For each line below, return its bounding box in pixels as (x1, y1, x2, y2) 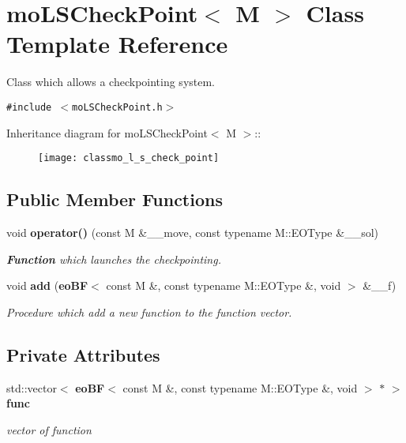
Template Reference (6, 28, 228, 60)
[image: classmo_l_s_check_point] (38, 152, 220, 164)
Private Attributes (6, 342, 160, 366)
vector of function (6, 421, 92, 437)
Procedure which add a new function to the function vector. (6, 303, 292, 320)
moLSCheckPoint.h (72, 101, 163, 113)
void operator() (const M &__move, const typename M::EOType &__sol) (6, 224, 378, 241)
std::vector (6, 379, 57, 396)
